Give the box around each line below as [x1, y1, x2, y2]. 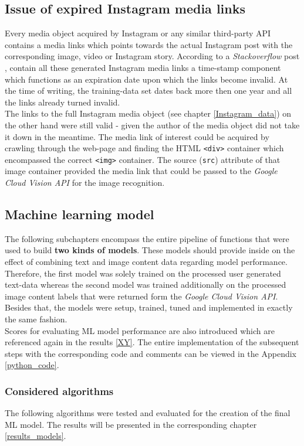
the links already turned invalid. [5, 96, 120, 108]
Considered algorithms [5, 383, 114, 398]
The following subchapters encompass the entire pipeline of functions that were [5, 232, 289, 244]
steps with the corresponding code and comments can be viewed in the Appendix [5, 347, 296, 359]
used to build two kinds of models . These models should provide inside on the [5, 244, 295, 256]
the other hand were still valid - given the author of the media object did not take [5, 118, 300, 131]
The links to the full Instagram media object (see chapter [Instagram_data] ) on [5, 107, 292, 120]
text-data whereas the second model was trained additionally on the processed [5, 278, 286, 291]
